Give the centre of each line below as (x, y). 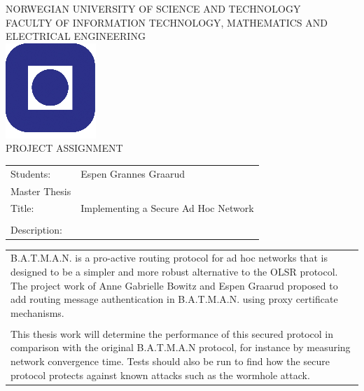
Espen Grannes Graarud (133, 173)
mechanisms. (37, 312)
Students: (31, 173)
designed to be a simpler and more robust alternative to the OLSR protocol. (174, 271)
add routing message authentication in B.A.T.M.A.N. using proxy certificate (174, 299)
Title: (22, 208)
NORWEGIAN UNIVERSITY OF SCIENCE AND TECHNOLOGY (153, 8)
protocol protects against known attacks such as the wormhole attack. (160, 375)
